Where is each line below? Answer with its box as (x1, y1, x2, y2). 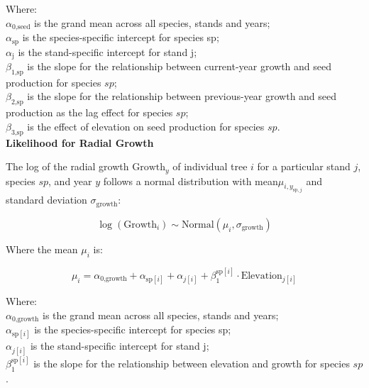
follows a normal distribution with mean (103, 173, 278, 188)
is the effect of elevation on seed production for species (27, 118, 265, 133)
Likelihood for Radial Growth (6, 135, 154, 150)
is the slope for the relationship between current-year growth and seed (27, 58, 332, 73)
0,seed (11, 23, 31, 31)
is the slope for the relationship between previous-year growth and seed (27, 89, 337, 104)
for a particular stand (257, 159, 351, 174)
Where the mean (6, 241, 78, 256)
